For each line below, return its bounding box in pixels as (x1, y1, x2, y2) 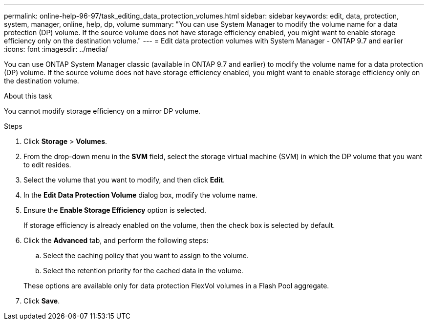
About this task (4, 92, 52, 100)
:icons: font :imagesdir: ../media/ (4, 45, 108, 53)
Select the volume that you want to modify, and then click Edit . (23, 176, 225, 184)
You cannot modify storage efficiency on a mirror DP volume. (4, 107, 201, 115)
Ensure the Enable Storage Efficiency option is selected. (23, 206, 206, 214)
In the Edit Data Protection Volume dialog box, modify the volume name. (23, 191, 257, 199)
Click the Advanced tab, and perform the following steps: (23, 236, 209, 244)
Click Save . (23, 297, 60, 305)
